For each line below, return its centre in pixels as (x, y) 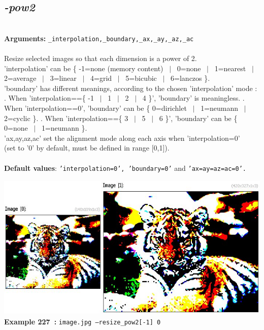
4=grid (101, 78)
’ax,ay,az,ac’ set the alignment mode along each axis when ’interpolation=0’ (122, 138)
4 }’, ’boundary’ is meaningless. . (193, 98)
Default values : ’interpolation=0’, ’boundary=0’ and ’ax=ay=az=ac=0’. (125, 168)
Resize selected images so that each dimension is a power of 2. (101, 58)
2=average (20, 78)
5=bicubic (141, 78)
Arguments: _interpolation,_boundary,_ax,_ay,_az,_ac (99, 38)
